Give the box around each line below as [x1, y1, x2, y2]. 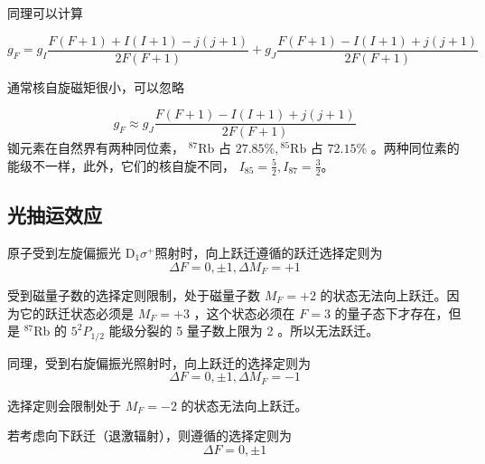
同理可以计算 [7, 4, 83, 22]
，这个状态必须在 [193, 303, 295, 322]
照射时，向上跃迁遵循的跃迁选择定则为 [154, 242, 383, 261]
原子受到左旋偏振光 [7, 242, 121, 261]
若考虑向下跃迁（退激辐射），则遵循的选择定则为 [7, 426, 292, 445]
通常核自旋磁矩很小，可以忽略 [7, 77, 184, 96]
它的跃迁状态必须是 [19, 303, 134, 322]
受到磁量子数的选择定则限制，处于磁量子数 [7, 285, 260, 304]
